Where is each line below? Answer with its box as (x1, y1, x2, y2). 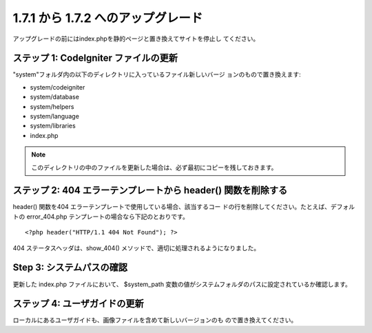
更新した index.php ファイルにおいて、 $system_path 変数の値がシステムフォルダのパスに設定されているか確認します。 (12, 280, 351, 288)
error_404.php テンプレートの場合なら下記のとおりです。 (26, 212, 189, 221)
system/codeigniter (30, 83, 85, 91)
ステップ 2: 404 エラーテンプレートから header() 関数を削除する (12, 185, 288, 196)
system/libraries (30, 121, 76, 130)
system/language (30, 112, 79, 121)
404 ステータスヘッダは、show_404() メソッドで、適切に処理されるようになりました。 (12, 243, 260, 252)
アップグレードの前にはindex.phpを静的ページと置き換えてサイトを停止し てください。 (12, 34, 260, 43)
